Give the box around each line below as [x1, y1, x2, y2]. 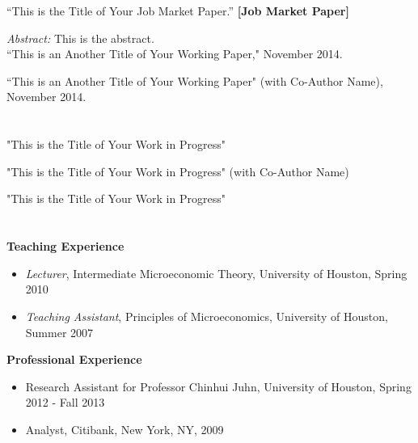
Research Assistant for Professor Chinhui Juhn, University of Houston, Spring [25, 378, 412, 394]
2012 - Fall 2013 [25, 394, 105, 411]
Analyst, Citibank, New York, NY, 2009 [25, 420, 224, 437]
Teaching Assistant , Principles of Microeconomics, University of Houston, [25, 307, 388, 324]
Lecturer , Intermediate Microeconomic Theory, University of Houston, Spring [25, 264, 407, 281]
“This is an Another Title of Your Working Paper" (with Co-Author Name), [6, 72, 383, 89]
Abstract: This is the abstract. [6, 29, 154, 46]
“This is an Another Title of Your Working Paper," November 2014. [6, 45, 343, 62]
